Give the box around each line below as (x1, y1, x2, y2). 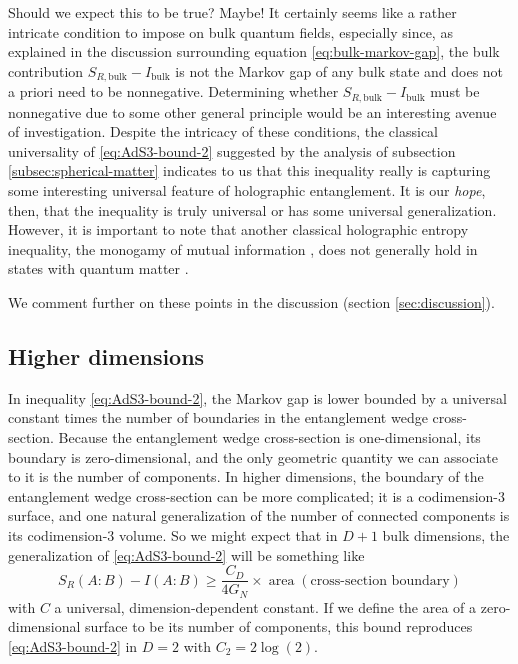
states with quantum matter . (8, 258, 189, 279)
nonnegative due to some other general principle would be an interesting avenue (8, 101, 497, 122)
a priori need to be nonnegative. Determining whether (8, 81, 339, 102)
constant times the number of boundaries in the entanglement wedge (8, 407, 428, 428)
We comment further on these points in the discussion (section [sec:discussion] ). (8, 292, 495, 313)
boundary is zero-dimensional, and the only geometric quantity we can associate (8, 446, 499, 467)
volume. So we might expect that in (118, 524, 338, 545)
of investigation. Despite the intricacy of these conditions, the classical (8, 121, 439, 142)
